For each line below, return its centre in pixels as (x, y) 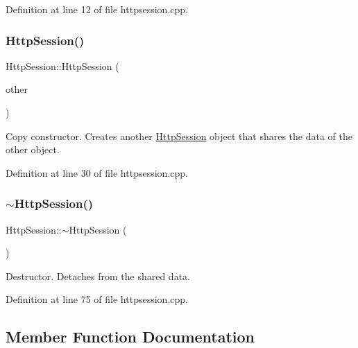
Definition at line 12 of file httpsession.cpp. (97, 9)
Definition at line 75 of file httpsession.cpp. (97, 299)
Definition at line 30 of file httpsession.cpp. (97, 172)
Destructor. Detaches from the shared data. (98, 276)
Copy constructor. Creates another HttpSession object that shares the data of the (179, 136)
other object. (33, 149)
